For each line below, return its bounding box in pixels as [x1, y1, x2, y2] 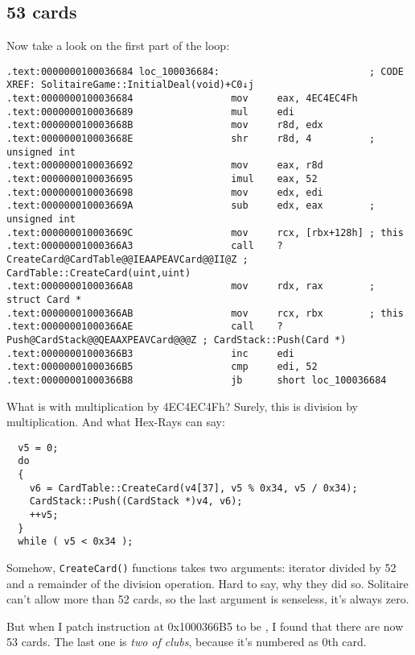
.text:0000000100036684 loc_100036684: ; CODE [6, 65, 404, 77]
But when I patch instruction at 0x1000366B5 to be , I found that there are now [6, 617, 404, 634]
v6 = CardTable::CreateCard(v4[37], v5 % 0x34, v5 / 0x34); [29, 482, 358, 494]
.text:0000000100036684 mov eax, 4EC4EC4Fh [6, 93, 358, 105]
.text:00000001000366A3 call [6, 240, 254, 252]
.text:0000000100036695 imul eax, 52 [6, 173, 318, 185]
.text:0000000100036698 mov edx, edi [6, 186, 323, 198]
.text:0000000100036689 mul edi [6, 106, 294, 118]
